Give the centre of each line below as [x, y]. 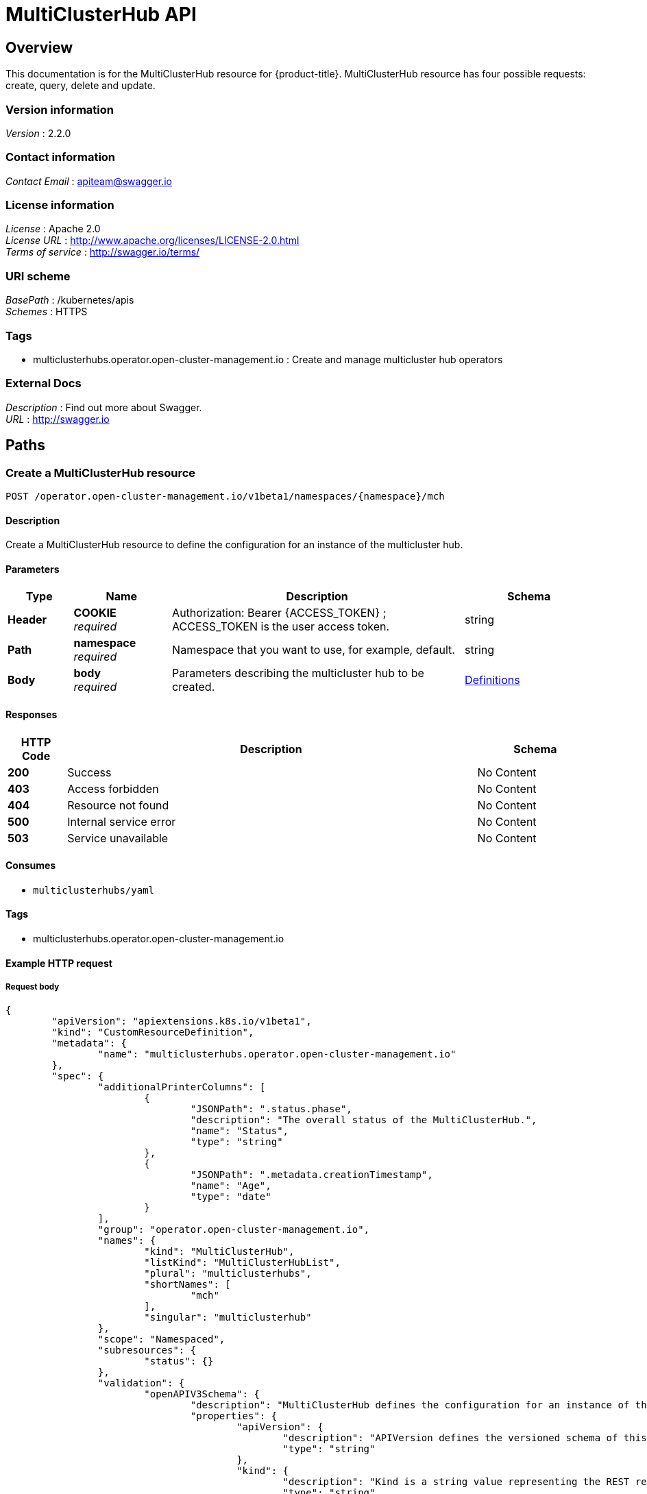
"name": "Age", [231, 1186]
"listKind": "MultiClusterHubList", [242, 1263]
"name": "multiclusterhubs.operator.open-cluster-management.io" [277, 1054]
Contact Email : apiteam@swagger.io [89, 181]
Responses [32, 714]
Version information [60, 109]
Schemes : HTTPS [47, 312]
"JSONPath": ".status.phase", [271, 1109]
